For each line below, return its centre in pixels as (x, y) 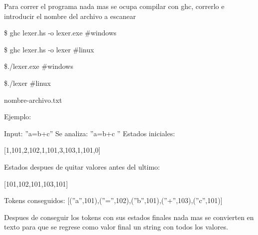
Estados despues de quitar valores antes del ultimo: (82, 166)
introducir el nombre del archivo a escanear (70, 16)
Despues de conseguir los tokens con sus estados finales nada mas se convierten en (129, 217)
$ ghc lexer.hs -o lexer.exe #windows (60, 33)
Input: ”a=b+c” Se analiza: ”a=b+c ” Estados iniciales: (90, 133)
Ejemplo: (18, 117)
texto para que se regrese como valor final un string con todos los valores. (116, 227)
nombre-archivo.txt (33, 100)
